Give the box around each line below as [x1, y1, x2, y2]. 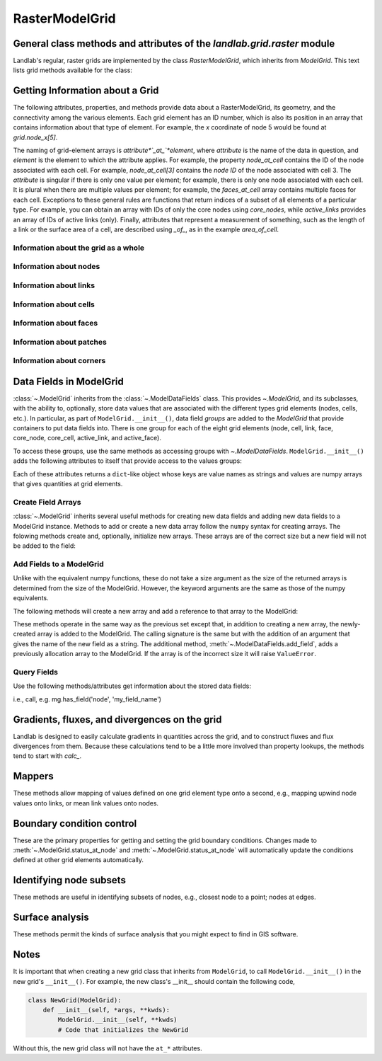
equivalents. [13, 594, 49, 602]
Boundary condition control [13, 818, 137, 830]
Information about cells [13, 299, 95, 309]
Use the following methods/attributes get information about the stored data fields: [13, 682, 251, 690]
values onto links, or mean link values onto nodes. [13, 798, 159, 807]
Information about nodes [13, 262, 100, 272]
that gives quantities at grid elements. [13, 480, 123, 488]
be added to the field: [13, 541, 76, 550]
